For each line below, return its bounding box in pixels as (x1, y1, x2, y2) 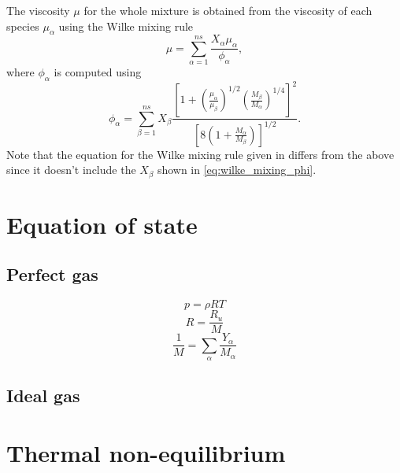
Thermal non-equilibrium (6, 437, 286, 469)
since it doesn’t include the (6, 161, 136, 178)
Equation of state (6, 208, 198, 240)
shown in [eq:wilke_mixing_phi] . (157, 161, 317, 178)
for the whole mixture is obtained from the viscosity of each (83, 2, 372, 18)
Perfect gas (6, 262, 98, 286)
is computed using (54, 63, 142, 79)
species (6, 17, 39, 34)
